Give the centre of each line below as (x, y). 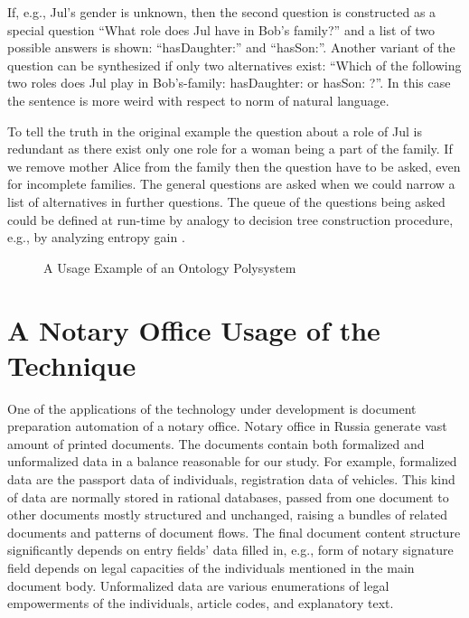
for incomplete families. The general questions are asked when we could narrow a (231, 184)
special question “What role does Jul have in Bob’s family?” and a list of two (221, 29)
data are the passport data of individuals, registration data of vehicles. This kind (231, 479)
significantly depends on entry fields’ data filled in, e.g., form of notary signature (230, 550)
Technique (72, 365)
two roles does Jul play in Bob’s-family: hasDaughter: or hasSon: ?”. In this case (229, 83)
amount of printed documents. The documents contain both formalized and (216, 443)
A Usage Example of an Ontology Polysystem (170, 267)
